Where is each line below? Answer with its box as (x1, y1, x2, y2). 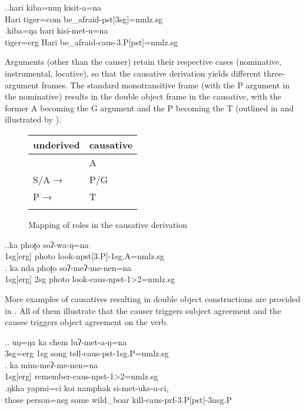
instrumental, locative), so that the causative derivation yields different (5, 67, 261, 79)
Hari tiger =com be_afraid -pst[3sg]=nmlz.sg (5, 12, 163, 25)
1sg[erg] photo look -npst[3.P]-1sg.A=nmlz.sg (5, 250, 164, 262)
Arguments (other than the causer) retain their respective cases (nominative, (5, 55, 281, 68)
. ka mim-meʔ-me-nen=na (5, 358, 98, 371)
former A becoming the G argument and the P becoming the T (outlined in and (5, 101, 294, 114)
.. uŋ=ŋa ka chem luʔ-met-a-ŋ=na (5, 335, 127, 348)
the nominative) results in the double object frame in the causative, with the (5, 90, 281, 102)
